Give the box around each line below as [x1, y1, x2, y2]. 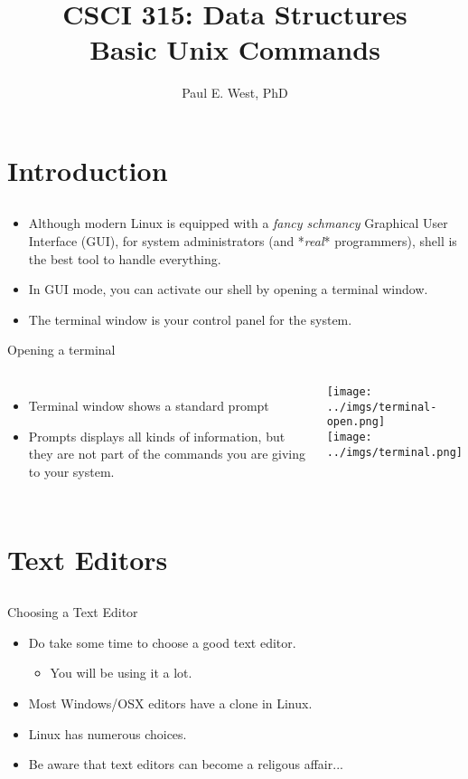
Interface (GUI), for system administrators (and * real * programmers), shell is [28, 232, 457, 251]
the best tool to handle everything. [28, 249, 221, 268]
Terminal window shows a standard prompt [28, 396, 269, 415]
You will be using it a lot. [50, 663, 192, 682]
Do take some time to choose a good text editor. [28, 632, 296, 651]
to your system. [28, 461, 115, 480]
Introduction [7, 151, 168, 188]
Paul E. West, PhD [182, 83, 288, 102]
